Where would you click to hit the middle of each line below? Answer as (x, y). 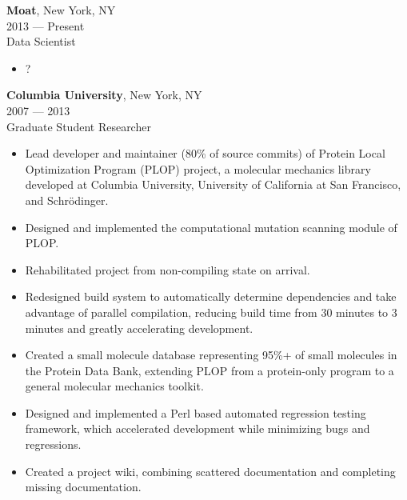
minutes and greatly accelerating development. (139, 328)
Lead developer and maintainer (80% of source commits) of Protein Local (205, 153)
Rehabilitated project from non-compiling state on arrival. (168, 269)
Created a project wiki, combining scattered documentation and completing (210, 471)
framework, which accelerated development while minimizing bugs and (198, 428)
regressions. (53, 444)
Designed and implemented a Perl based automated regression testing (196, 412)
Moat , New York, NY (61, 10)
